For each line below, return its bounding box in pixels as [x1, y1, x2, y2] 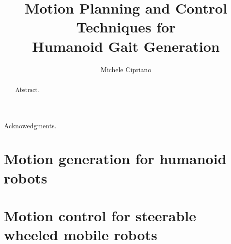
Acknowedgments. [4, 120, 57, 130]
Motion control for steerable [4, 205, 196, 225]
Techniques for [76, 17, 176, 37]
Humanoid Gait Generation [32, 36, 220, 56]
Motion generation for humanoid [4, 149, 227, 168]
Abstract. [15, 85, 39, 93]
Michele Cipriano [100, 64, 152, 74]
